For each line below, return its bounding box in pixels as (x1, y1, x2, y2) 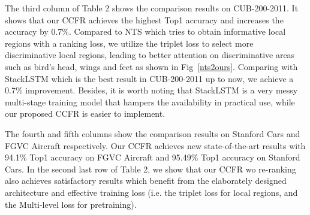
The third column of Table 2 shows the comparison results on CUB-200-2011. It (5, 2, 299, 14)
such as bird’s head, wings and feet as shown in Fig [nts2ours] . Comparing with (5, 60, 298, 72)
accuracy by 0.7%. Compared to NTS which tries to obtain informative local (5, 25, 286, 38)
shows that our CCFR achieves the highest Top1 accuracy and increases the (5, 13, 284, 26)
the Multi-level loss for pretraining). (5, 198, 137, 210)
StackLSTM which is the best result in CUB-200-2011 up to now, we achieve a (5, 72, 294, 84)
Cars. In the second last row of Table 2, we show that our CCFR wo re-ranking (5, 162, 296, 175)
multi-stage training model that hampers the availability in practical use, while (5, 95, 295, 108)
